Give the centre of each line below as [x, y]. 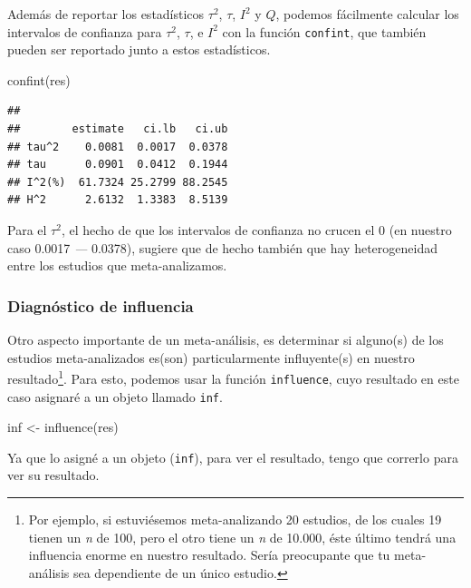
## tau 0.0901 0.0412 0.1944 [118, 165]
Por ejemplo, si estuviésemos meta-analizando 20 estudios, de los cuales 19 [235, 519]
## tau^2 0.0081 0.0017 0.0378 [118, 147]
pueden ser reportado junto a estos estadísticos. [139, 49]
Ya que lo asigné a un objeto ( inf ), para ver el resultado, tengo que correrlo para [233, 457]
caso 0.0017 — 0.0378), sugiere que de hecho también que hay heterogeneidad [222, 247]
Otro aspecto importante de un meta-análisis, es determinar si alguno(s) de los [226, 339]
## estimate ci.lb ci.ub [118, 129]
